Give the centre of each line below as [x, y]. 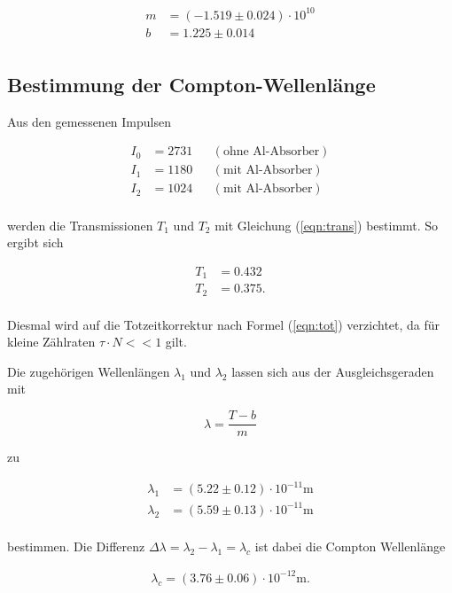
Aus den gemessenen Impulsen [89, 121]
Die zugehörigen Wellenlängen [89, 371]
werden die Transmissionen [80, 225]
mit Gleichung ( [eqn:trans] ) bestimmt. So [327, 225]
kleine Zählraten [51, 342]
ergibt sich [35, 242]
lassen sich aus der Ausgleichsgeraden [333, 371]
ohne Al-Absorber [271, 152]
